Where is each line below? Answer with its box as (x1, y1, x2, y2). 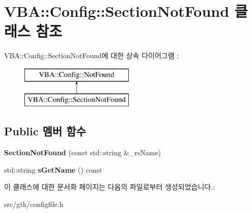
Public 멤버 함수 (4, 123, 86, 139)
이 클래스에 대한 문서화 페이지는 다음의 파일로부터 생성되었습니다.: (4, 181, 215, 192)
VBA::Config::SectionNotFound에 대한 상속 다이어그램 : (4, 50, 179, 61)
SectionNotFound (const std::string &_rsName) (4, 147, 161, 158)
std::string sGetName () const (4, 164, 102, 175)
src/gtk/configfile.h (4, 199, 64, 209)
